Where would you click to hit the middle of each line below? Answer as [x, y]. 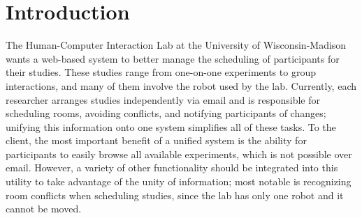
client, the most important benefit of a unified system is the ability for [156, 140]
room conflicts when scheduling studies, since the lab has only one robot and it [175, 195]
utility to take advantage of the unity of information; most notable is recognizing [179, 181]
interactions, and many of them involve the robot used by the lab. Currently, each [181, 85]
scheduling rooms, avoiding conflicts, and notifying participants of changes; [166, 113]
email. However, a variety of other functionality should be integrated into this [172, 168]
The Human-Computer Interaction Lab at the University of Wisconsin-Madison [176, 45]
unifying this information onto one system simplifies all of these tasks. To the [171, 126]
